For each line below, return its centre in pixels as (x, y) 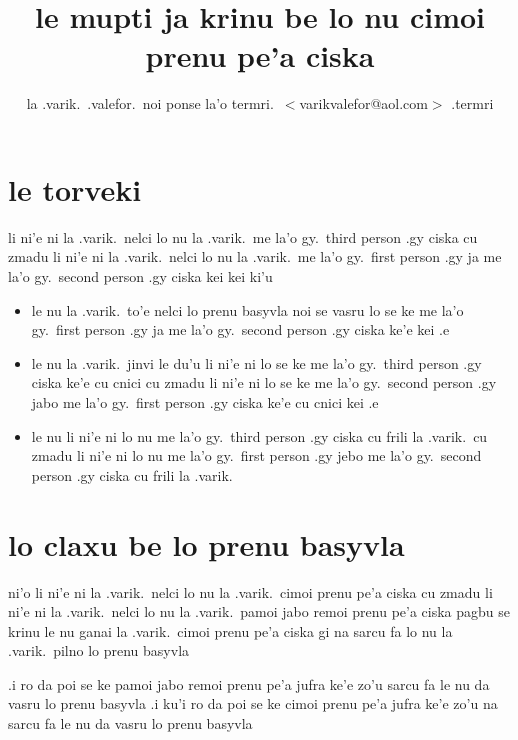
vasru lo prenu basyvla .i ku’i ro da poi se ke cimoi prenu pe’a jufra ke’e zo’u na (253, 703)
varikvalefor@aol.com (363, 103)
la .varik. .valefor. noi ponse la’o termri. (150, 103)
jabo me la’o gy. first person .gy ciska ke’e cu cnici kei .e (205, 402)
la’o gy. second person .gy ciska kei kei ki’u (140, 276)
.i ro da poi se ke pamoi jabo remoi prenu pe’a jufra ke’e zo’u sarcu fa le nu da (249, 683)
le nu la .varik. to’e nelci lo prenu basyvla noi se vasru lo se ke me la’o (247, 309)
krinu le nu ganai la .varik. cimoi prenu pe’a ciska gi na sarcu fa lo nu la (230, 630)
